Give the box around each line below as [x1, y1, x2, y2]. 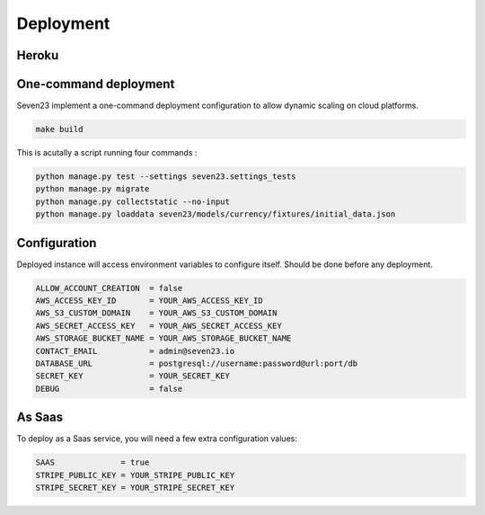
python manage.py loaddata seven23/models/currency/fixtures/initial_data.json [35, 209, 396, 219]
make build [35, 124, 84, 135]
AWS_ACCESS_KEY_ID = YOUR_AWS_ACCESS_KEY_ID [35, 296, 264, 306]
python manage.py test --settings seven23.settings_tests [35, 172, 296, 182]
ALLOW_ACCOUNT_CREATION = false [35, 283, 183, 293]
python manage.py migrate [35, 184, 150, 194]
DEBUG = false [35, 383, 183, 394]
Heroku [16, 48, 59, 63]
